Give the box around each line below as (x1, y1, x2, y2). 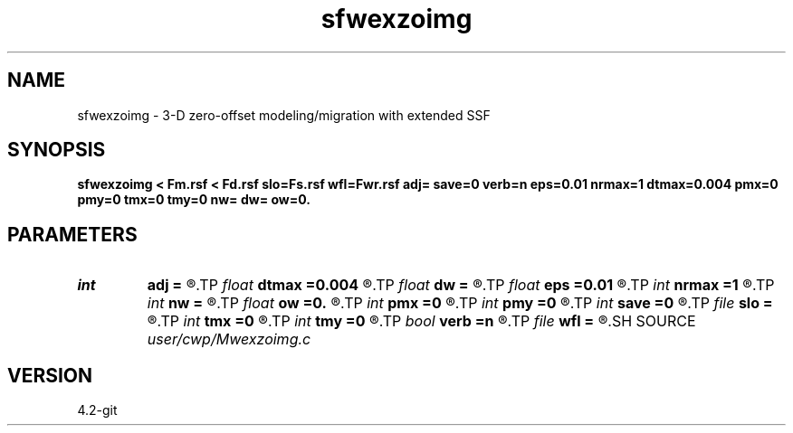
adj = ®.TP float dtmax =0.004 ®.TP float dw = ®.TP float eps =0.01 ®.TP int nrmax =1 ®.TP (147, 276, 775, 295)
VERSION (7, 363, 93, 387)
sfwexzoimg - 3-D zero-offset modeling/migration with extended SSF (77, 107, 491, 123)
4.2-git (77, 402, 118, 419)
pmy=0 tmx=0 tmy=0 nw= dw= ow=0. (77, 192, 311, 208)
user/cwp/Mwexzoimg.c (147, 330, 311, 349)
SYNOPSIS (7, 138, 106, 162)
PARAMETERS (7, 222, 138, 246)
